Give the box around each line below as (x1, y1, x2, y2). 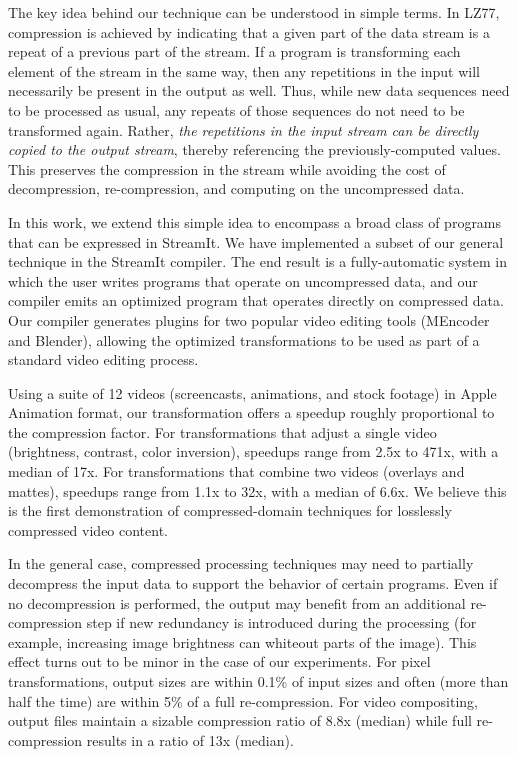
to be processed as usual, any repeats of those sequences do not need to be (8, 99, 465, 120)
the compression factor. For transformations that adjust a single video (8, 421, 437, 442)
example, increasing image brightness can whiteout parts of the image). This (8, 631, 477, 652)
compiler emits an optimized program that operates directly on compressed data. (8, 290, 504, 311)
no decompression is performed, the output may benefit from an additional (8, 592, 466, 613)
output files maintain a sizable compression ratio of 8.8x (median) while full (8, 710, 472, 731)
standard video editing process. (8, 349, 199, 370)
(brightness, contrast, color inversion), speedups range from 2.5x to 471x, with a (8, 441, 499, 462)
